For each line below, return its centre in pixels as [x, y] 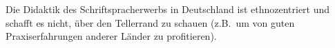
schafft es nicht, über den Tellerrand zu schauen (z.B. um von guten [150, 22]
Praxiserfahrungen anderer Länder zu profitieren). [111, 36]
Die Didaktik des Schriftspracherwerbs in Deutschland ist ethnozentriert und [168, 9]
